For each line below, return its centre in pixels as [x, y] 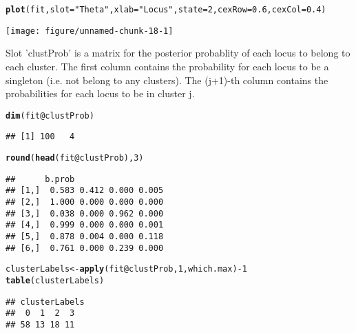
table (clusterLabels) [55, 280]
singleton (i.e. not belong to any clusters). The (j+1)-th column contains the [167, 80]
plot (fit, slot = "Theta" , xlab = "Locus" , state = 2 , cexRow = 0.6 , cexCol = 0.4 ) [166, 10]
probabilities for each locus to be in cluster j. [100, 93]
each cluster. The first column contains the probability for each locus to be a [167, 66]
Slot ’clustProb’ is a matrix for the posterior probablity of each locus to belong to [178, 53]
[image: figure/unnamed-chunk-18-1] [90, 31]
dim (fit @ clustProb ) [50, 115]
